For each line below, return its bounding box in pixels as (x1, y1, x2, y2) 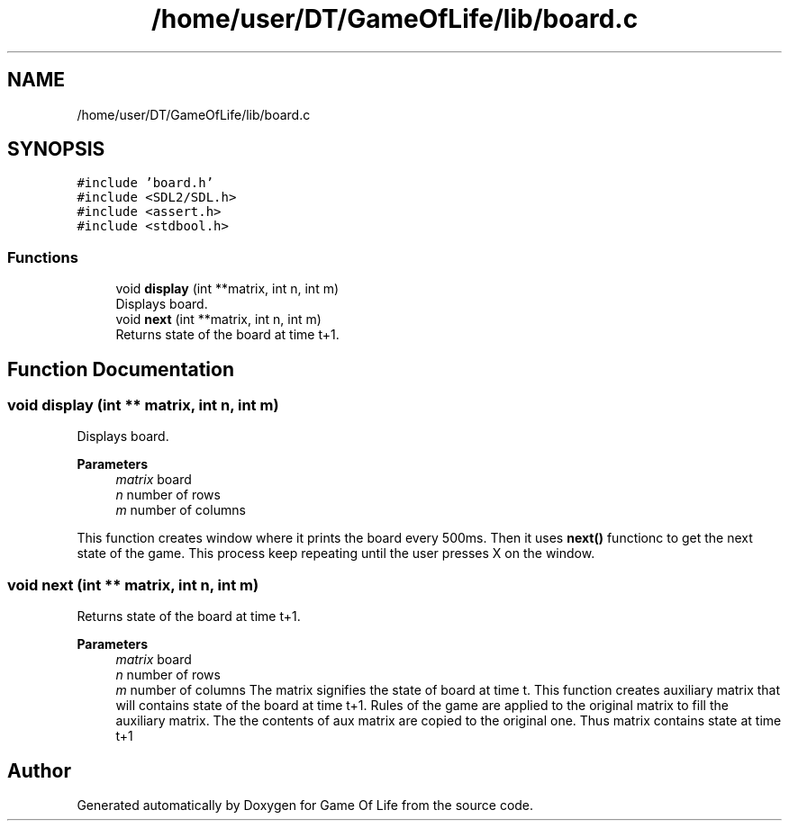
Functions (7, 247, 78, 266)
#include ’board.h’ (77, 175, 214, 191)
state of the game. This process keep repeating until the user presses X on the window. (77, 545, 595, 562)
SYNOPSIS (7, 138, 105, 161)
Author (7, 759, 71, 782)
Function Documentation (7, 357, 234, 381)
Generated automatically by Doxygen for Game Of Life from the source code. (77, 797, 534, 813)
